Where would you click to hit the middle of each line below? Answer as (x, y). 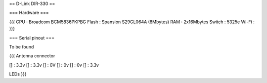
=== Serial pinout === (32, 38)
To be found (22, 46)
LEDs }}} (18, 74)
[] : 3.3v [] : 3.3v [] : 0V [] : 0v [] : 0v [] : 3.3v (54, 65)
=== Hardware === (29, 13)
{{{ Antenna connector (32, 56)
